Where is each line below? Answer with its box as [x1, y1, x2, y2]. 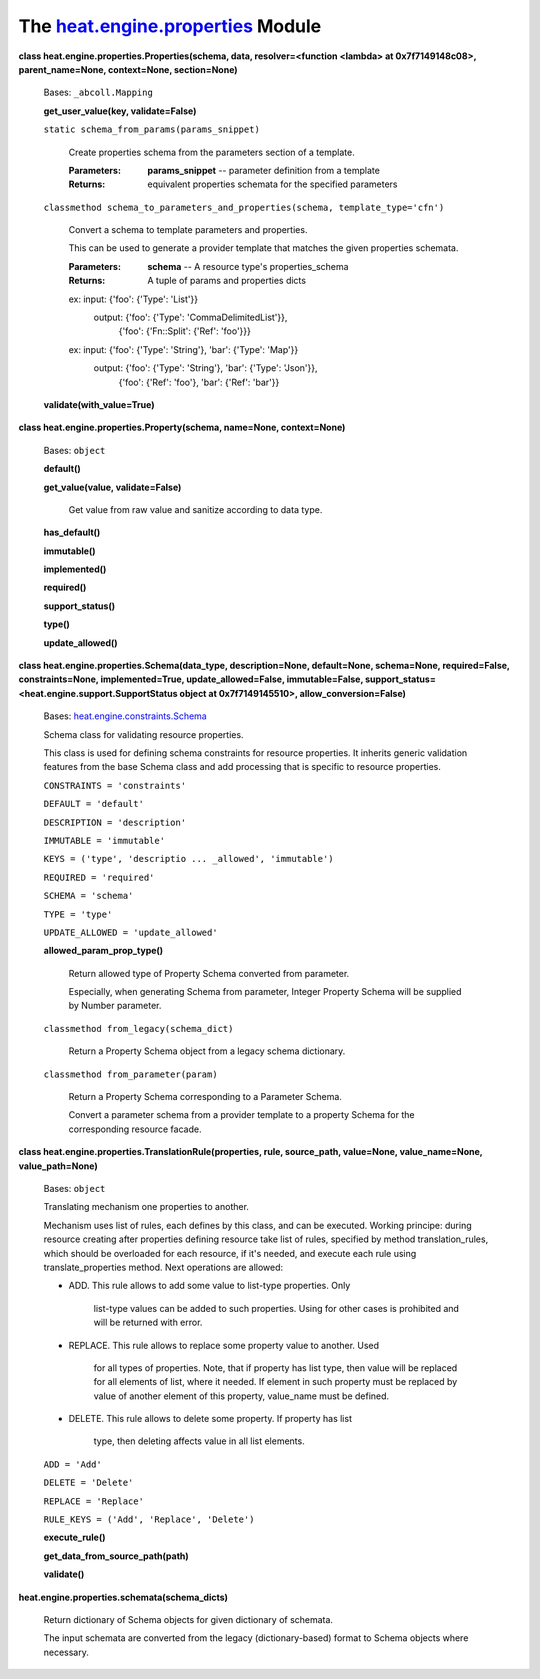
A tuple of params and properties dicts [147, 275, 307, 287]
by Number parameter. [68, 1000, 162, 1012]
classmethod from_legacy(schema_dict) [43, 1023, 234, 1034]
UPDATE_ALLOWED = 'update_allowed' [43, 926, 219, 938]
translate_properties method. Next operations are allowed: [43, 1261, 284, 1273]
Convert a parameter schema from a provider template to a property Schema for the [68, 1109, 415, 1121]
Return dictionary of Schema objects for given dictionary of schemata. [43, 1613, 334, 1625]
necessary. [43, 1646, 90, 1658]
